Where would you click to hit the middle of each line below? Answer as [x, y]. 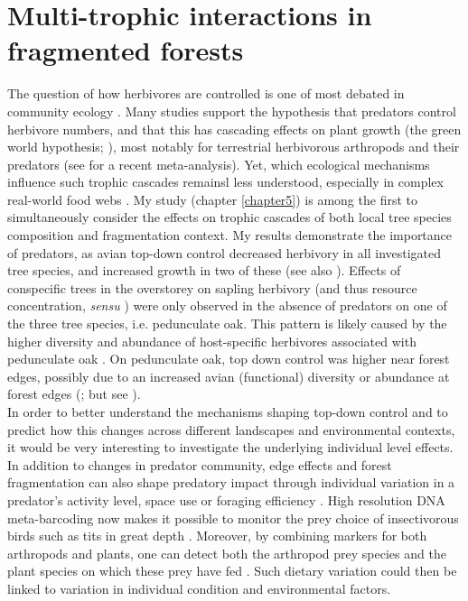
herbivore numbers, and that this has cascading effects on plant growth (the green [234, 129]
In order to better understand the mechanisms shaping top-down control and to [228, 411]
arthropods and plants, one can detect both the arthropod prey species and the [227, 553]
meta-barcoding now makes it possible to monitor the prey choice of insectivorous [233, 518]
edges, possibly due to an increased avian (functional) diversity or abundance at [229, 376]
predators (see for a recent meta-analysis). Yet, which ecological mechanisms [219, 164]
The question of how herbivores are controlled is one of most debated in [206, 93]
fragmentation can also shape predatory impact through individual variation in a [231, 482]
